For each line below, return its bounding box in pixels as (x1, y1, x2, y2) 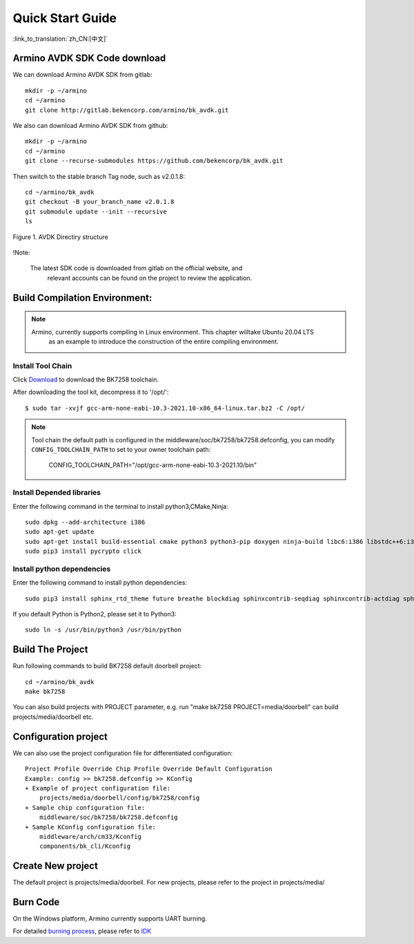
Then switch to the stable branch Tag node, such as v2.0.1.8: (12, 172, 186, 180)
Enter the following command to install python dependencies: (12, 578, 188, 587)
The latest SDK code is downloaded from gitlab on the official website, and (30, 264, 243, 272)
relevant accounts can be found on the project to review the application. (47, 274, 252, 282)
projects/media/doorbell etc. (12, 712, 94, 721)
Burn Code (12, 896, 60, 908)
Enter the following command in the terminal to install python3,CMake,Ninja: (12, 502, 229, 511)
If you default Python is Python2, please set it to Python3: (12, 610, 177, 618)
